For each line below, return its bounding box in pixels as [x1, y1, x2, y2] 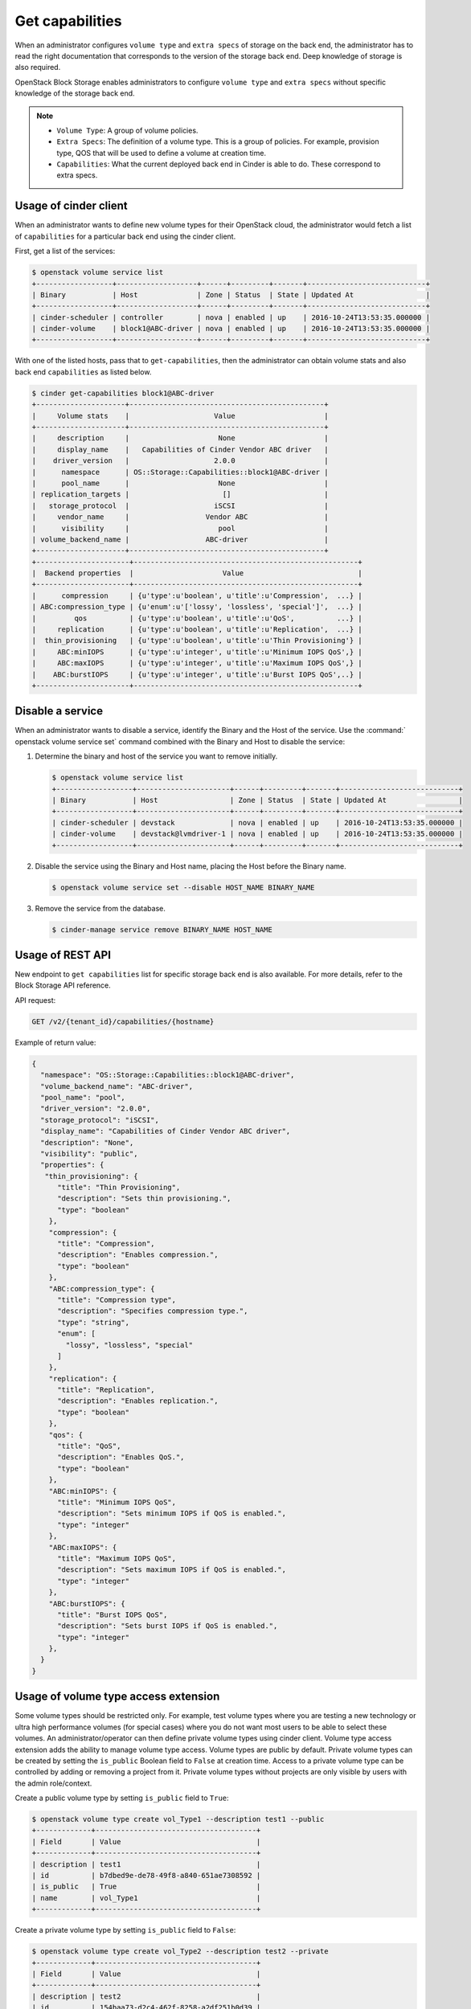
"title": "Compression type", [57, 1295, 177, 1304]
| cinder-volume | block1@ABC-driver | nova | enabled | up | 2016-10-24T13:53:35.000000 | [31, 324, 430, 333]
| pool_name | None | [31, 478, 329, 488]
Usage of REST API [14, 948, 112, 962]
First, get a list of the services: [14, 246, 116, 256]
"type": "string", [57, 1318, 130, 1327]
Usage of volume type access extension [14, 1690, 220, 1704]
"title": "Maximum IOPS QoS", [57, 1553, 177, 1563]
